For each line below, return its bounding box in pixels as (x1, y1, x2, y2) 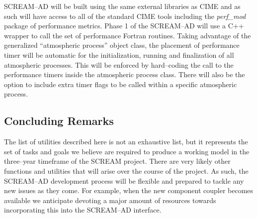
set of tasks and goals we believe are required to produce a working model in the (4, 146, 250, 156)
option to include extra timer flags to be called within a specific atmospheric (4, 79, 237, 89)
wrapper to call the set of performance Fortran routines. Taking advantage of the (4, 30, 251, 40)
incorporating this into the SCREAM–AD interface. (4, 205, 162, 215)
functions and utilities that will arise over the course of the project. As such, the (4, 165, 249, 176)
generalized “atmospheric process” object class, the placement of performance (4, 40, 240, 50)
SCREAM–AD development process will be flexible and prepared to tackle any (4, 175, 244, 186)
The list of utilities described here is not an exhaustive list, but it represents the (4, 136, 248, 147)
